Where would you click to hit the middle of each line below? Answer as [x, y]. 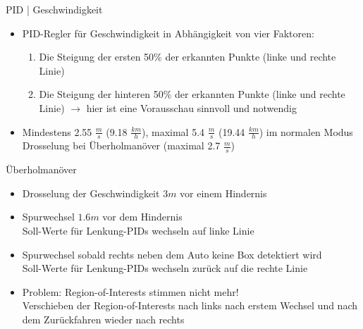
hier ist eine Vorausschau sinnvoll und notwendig [191, 107]
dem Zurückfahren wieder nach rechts [103, 319]
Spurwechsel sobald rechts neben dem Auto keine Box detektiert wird [172, 254]
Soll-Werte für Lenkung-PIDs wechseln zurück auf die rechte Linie [165, 268]
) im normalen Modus [306, 131]
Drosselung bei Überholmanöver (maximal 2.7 [121, 145]
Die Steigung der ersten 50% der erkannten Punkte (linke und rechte [187, 57]
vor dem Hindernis [142, 217]
